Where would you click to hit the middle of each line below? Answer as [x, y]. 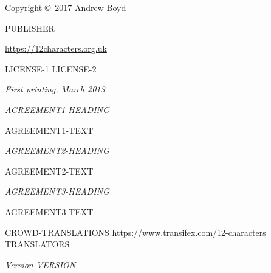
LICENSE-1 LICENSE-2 [51, 68]
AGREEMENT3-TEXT [49, 211]
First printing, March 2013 [55, 89]
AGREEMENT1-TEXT [49, 130]
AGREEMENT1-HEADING [57, 109]
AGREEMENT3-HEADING [57, 191]
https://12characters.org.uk [56, 48]
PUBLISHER [30, 28]
